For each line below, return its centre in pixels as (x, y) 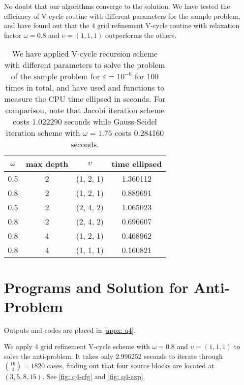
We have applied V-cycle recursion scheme (85, 54)
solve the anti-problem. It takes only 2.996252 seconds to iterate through (113, 356)
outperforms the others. (141, 35)
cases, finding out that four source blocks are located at (131, 366)
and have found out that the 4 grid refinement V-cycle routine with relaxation (122, 25)
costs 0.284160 (139, 133)
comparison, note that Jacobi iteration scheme (85, 110)
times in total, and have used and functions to (85, 88)
